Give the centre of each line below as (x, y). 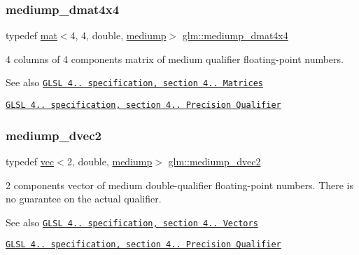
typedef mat (31, 35)
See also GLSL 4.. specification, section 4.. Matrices (134, 82)
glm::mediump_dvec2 (214, 161)
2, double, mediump (110, 161)
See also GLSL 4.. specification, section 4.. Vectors (132, 222)
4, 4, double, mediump (118, 35)
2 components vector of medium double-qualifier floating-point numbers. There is (180, 185)
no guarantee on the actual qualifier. (84, 199)
